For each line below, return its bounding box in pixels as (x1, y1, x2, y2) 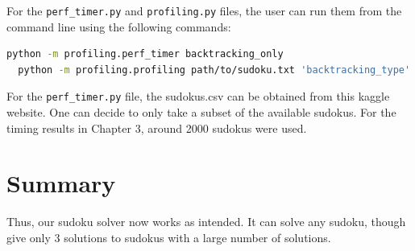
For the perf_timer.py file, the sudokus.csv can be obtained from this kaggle (6, 88, 390, 105)
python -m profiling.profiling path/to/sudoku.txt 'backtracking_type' (18, 64, 411, 76)
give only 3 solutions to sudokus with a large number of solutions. (6, 229, 331, 245)
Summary (6, 167, 116, 200)
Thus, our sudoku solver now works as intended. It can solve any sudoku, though (6, 213, 406, 230)
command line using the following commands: (6, 18, 231, 35)
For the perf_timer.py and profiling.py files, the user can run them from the (6, 2, 402, 19)
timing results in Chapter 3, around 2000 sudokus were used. (6, 119, 307, 136)
